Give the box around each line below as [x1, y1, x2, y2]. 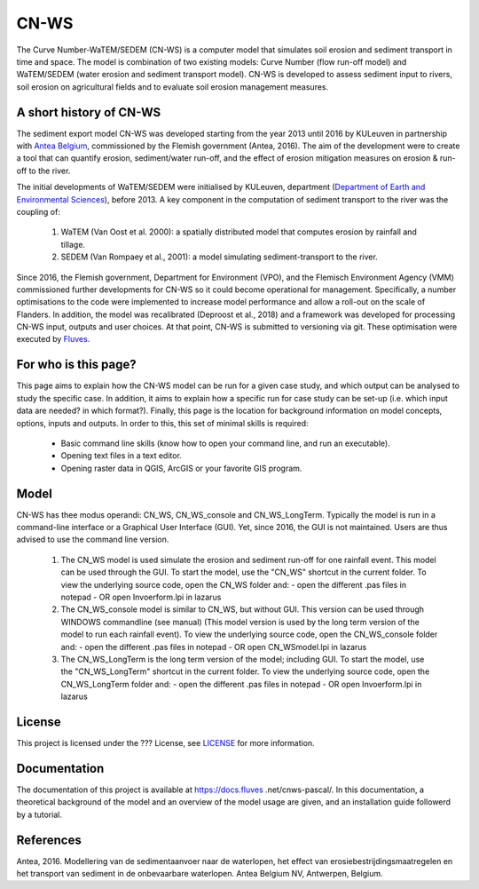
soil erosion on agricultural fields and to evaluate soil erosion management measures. [16, 81, 329, 92]
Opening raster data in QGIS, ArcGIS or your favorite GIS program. [60, 463, 302, 473]
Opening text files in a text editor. [60, 450, 182, 461]
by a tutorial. [16, 809, 62, 820]
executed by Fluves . [16, 334, 90, 345]
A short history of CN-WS [16, 105, 161, 120]
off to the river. [16, 165, 71, 176]
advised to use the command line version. [16, 534, 169, 545]
